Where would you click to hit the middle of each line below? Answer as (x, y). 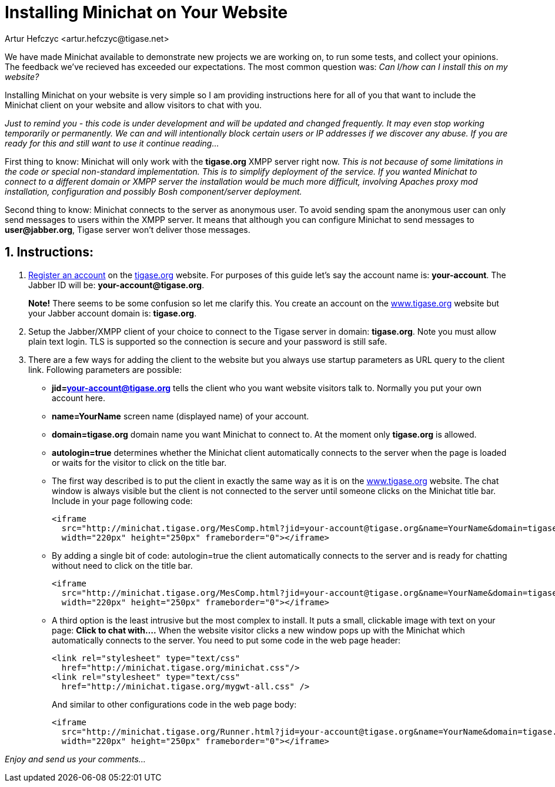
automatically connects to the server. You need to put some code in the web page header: (226, 640)
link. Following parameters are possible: (105, 369)
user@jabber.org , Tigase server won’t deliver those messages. (128, 229)
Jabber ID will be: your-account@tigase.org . (116, 285)
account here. (78, 398)
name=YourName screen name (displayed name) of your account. (180, 416)
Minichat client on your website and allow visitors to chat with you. (133, 105)
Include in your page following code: (122, 501)
